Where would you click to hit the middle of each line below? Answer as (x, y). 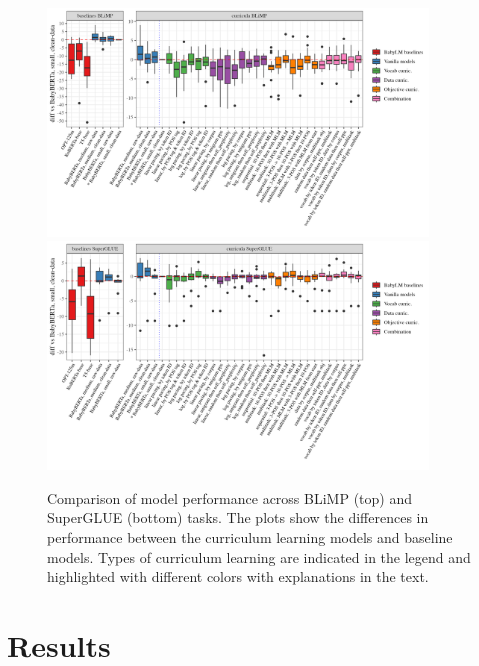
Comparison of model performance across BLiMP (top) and (229, 497)
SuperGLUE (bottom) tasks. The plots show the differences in (238, 517)
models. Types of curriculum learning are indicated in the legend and (259, 556)
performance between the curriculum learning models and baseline (250, 536)
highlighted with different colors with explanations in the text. (238, 576)
